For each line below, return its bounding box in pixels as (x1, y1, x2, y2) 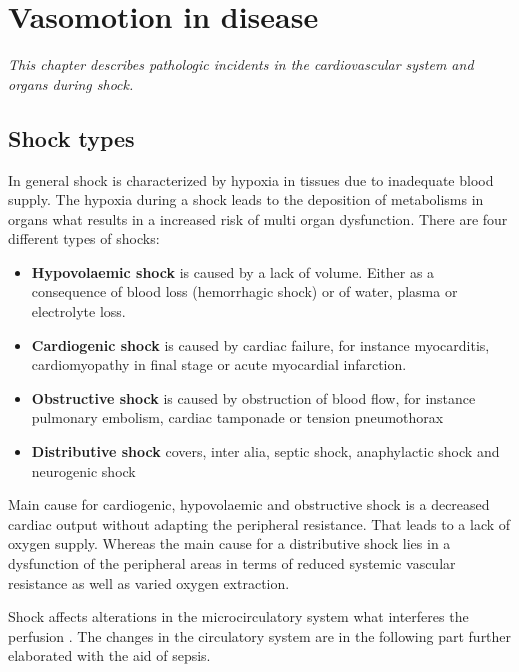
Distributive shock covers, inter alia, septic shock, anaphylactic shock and (31, 441, 500, 462)
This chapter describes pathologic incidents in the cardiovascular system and (8, 54, 474, 75)
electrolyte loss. (31, 301, 126, 322)
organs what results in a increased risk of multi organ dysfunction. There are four (8, 208, 508, 229)
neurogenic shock (31, 460, 136, 481)
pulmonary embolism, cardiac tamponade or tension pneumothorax (31, 407, 444, 428)
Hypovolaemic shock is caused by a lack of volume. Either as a (31, 261, 435, 282)
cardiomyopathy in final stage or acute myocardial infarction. (31, 354, 407, 375)
